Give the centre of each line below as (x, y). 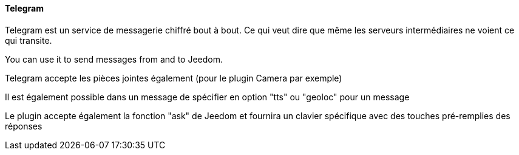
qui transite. (29, 40)
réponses (24, 126)
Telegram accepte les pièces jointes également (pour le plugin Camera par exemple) (174, 78)
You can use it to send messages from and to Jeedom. (114, 59)
